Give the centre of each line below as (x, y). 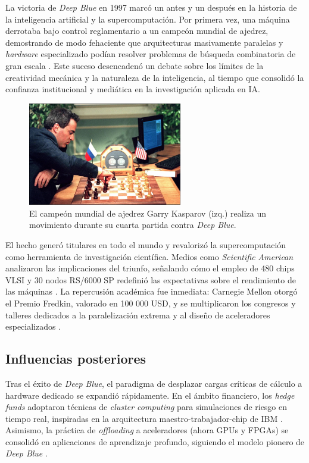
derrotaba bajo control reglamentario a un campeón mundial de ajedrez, (137, 31)
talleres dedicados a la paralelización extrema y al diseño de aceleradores (138, 315)
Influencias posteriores (76, 359)
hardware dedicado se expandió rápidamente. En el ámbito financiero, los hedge (150, 395)
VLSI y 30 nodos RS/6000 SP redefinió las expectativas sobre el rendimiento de (151, 279)
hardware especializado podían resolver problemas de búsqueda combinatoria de (151, 54)
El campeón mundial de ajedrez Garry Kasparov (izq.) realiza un (148, 213)
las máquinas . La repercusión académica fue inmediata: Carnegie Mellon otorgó (152, 291)
